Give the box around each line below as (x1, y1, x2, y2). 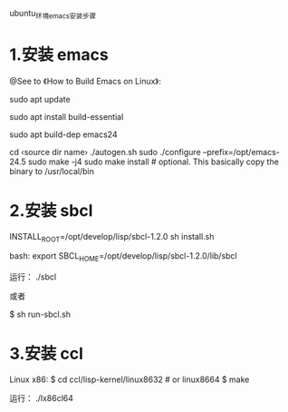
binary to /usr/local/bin (9, 165, 95, 176)
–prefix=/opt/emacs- (202, 146, 281, 157)
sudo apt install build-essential (9, 111, 124, 122)
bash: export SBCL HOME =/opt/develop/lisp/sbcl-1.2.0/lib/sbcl (9, 250, 237, 264)
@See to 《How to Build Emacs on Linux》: (9, 75, 161, 86)
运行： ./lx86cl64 (9, 393, 74, 404)
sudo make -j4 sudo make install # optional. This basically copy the (27, 156, 279, 167)
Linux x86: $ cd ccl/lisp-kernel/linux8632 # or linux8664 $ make (9, 374, 250, 385)
